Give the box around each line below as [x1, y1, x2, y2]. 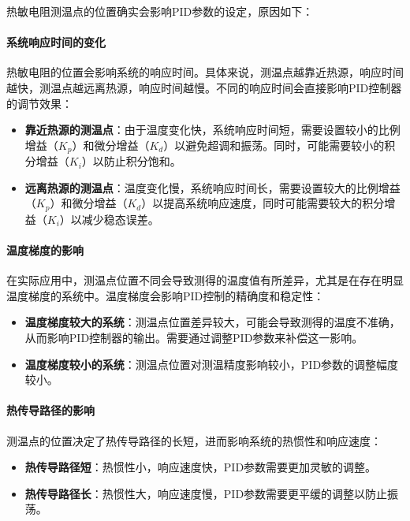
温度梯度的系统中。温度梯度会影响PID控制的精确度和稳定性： [6, 287, 325, 303]
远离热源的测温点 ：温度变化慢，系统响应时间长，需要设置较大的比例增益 [24, 179, 401, 195]
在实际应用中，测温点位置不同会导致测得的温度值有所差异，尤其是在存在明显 [6, 272, 404, 288]
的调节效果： [6, 95, 73, 111]
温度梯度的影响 [6, 242, 84, 259]
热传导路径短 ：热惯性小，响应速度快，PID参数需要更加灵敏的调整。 [24, 459, 377, 475]
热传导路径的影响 [6, 402, 95, 419]
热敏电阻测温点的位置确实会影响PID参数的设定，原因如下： [6, 3, 314, 19]
